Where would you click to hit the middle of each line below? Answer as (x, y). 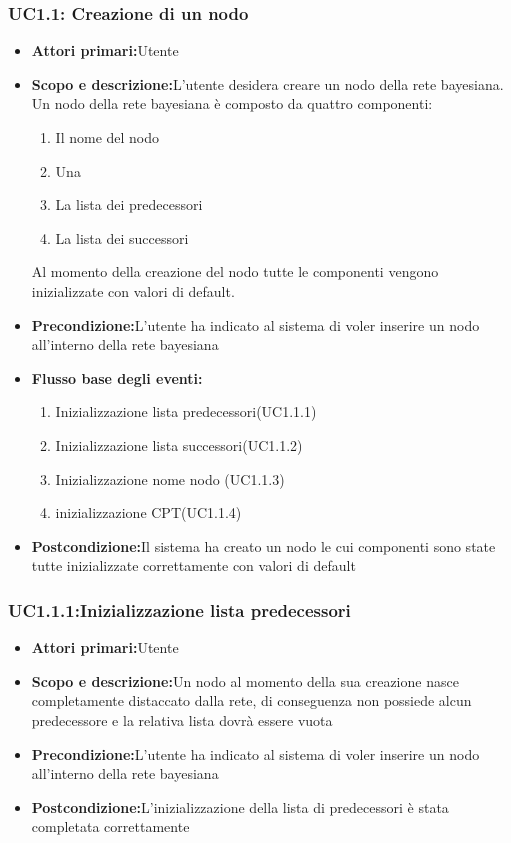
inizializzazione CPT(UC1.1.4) (148, 512)
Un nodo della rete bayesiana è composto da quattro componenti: (232, 103)
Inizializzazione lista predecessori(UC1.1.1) (186, 411)
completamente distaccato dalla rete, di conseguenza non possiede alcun (251, 700)
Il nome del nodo (107, 137)
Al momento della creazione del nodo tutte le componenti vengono (235, 271)
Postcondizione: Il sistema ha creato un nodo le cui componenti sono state (263, 545)
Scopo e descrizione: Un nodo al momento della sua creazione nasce (245, 680)
